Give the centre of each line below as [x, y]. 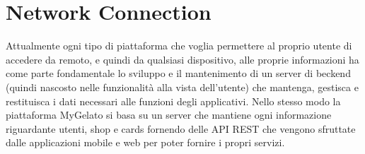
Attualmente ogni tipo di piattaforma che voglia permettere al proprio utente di [179, 46]
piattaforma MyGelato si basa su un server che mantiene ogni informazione [169, 115]
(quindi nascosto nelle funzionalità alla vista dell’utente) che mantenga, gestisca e [182, 87]
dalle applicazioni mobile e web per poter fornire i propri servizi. [145, 142]
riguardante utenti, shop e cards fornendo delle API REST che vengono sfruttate [181, 128]
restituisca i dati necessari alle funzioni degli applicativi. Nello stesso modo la [173, 101]
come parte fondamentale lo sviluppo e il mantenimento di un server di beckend [178, 73]
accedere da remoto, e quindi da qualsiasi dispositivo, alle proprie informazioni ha [182, 59]
